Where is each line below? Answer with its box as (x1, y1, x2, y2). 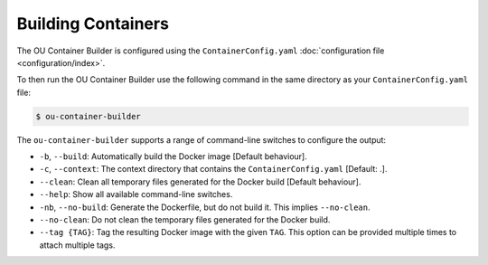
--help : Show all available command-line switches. (39, 189, 233, 200)
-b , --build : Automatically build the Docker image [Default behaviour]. (39, 151, 307, 162)
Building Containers (16, 14, 169, 33)
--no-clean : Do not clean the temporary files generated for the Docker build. (39, 214, 331, 225)
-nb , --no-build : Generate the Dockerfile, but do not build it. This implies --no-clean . (39, 202, 371, 213)
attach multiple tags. (39, 240, 116, 251)
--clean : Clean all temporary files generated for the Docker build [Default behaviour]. (39, 176, 361, 187)
